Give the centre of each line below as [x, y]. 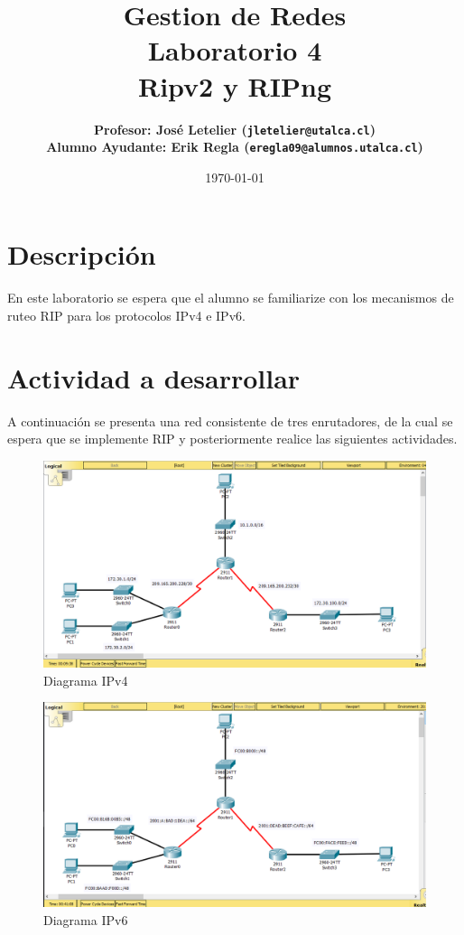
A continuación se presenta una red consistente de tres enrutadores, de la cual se [230, 421]
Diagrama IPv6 [86, 919]
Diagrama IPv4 [86, 680]
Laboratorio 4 [235, 50]
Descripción [82, 254]
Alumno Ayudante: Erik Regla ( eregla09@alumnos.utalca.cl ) [235, 147]
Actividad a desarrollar [154, 377]
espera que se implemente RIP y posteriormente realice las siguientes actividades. [232, 439]
